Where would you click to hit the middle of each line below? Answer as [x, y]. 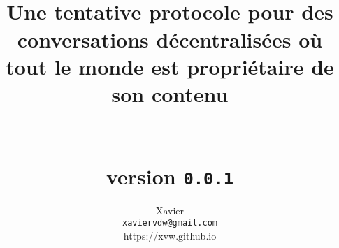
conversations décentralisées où [170, 39]
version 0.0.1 [170, 176]
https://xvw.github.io [170, 235]
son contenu [170, 93]
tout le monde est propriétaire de [170, 66]
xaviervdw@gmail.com [170, 223]
